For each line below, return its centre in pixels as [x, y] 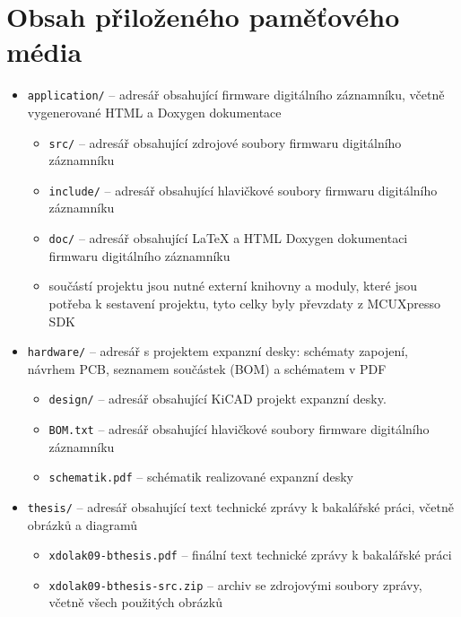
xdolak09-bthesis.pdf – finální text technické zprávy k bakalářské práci [250, 555]
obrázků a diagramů [83, 524]
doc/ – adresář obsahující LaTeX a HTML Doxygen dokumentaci [228, 238]
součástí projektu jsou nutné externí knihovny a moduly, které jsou [233, 286]
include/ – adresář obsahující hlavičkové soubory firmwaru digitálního [243, 190]
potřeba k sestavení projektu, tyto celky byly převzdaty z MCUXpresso [244, 303]
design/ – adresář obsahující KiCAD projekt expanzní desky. [217, 399]
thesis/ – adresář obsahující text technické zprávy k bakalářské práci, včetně [240, 506]
